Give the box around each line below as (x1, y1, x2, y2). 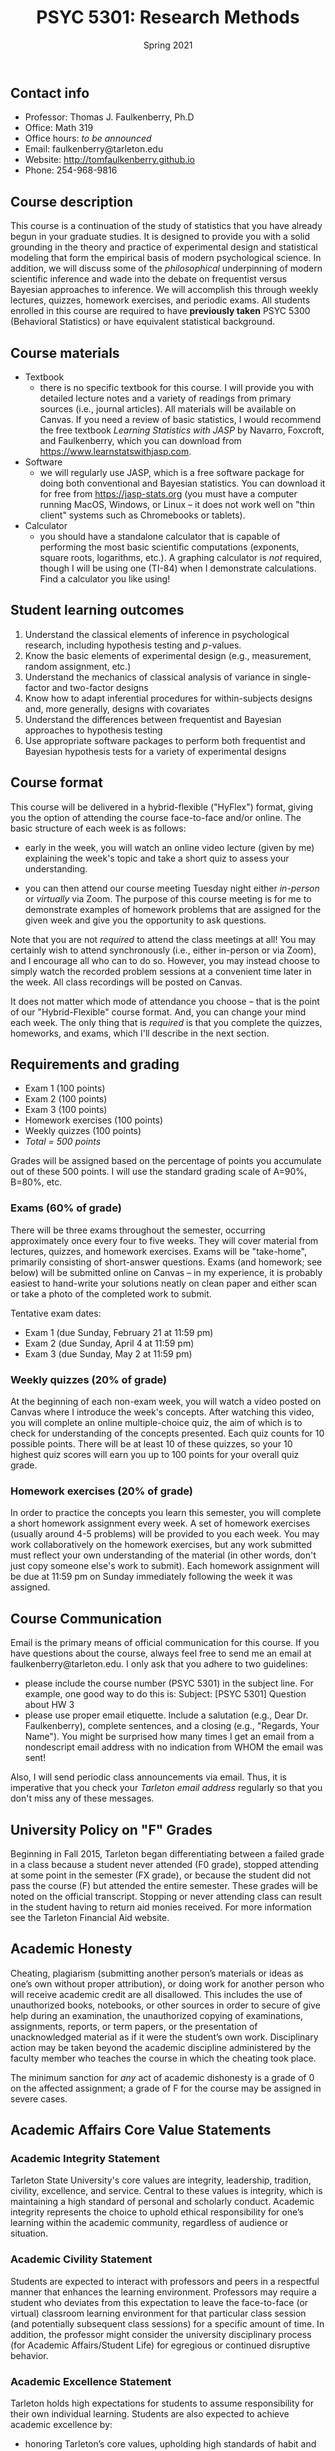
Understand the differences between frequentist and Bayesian (24, 713, 282, 725)
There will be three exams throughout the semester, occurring (10, 1224, 266, 1236)
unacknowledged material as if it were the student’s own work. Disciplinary (10, 2031, 319, 2043)
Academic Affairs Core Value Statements (10, 2122, 272, 2139)
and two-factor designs (51, 681, 149, 693)
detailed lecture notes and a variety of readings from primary (39, 392, 292, 404)
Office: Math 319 (24, 122, 94, 134)
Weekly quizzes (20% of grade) (10, 1372, 168, 1386)
